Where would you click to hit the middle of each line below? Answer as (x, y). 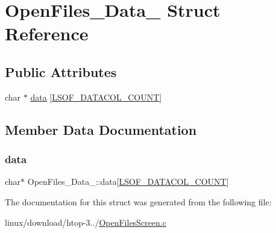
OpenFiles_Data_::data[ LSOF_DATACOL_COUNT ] (128, 182)
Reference (47, 33)
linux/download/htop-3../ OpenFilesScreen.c (86, 222)
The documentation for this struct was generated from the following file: (138, 201)
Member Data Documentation (101, 129)
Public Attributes (61, 71)
